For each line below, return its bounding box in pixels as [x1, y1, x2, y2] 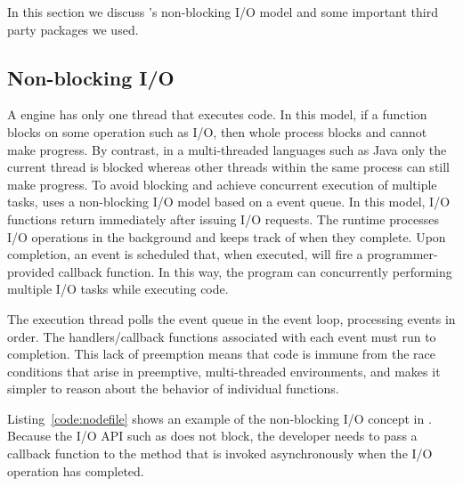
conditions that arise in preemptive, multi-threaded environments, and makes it [7, 361, 441, 380]
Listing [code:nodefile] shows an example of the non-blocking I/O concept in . [7, 409, 432, 427]
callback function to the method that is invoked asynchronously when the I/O [7, 444, 433, 463]
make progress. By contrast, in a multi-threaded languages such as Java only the [7, 140, 447, 158]
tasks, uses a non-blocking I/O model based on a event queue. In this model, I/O [7, 192, 451, 211]
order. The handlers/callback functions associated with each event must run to [7, 327, 436, 345]
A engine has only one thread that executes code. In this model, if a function [7, 105, 427, 124]
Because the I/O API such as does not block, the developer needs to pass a [7, 426, 418, 445]
